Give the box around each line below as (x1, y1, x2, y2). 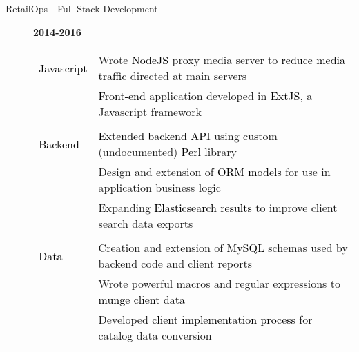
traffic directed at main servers (98, 68, 247, 84)
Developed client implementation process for (98, 311, 313, 328)
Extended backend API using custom (98, 128, 278, 144)
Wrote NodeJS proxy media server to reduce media (98, 52, 346, 68)
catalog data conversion (98, 327, 212, 344)
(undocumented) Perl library (98, 144, 237, 160)
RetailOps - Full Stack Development (6, 1, 158, 15)
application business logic (98, 179, 221, 196)
